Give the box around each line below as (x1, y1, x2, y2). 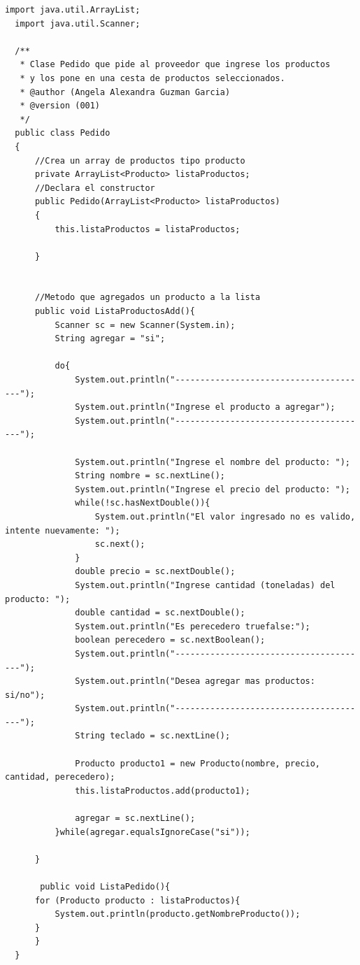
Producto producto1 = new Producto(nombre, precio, (75, 758, 321, 769)
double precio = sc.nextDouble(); (75, 566, 236, 577)
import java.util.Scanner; (15, 18, 141, 29)
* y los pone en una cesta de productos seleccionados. (20, 73, 285, 83)
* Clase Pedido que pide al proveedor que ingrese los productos (20, 59, 331, 70)
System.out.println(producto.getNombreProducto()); (55, 909, 301, 920)
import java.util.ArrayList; (5, 5, 141, 15)
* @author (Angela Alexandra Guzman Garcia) (20, 87, 231, 97)
